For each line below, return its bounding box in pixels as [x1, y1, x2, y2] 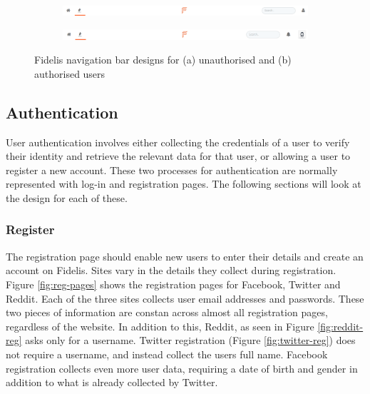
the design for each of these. [6, 190, 128, 205]
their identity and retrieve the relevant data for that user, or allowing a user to [6, 148, 351, 163]
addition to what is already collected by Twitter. [6, 375, 218, 390]
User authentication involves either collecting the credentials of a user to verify [6, 134, 350, 149]
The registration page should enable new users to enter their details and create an [6, 248, 364, 263]
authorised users [34, 66, 106, 81]
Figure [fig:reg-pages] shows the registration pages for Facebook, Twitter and [6, 276, 341, 291]
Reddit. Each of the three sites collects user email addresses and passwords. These [6, 291, 364, 305]
